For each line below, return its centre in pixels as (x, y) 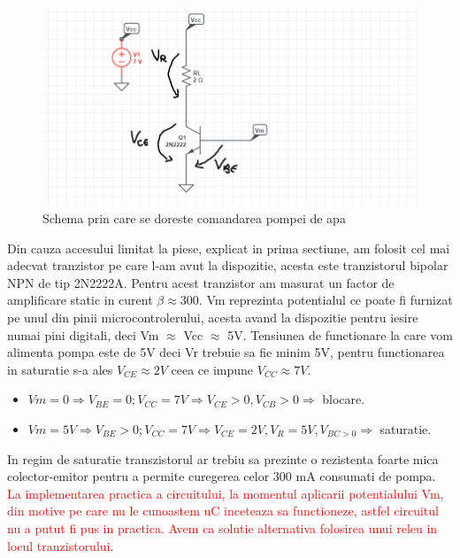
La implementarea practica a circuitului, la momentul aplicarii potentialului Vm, (226, 493)
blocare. (344, 399)
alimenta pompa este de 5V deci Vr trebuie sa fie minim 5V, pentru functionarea (226, 352)
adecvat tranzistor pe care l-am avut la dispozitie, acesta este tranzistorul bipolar (228, 265)
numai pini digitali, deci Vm (83, 334)
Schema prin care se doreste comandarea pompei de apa (194, 218)
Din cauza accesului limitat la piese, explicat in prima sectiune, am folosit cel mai (229, 248)
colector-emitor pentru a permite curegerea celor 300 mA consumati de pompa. (222, 476)
